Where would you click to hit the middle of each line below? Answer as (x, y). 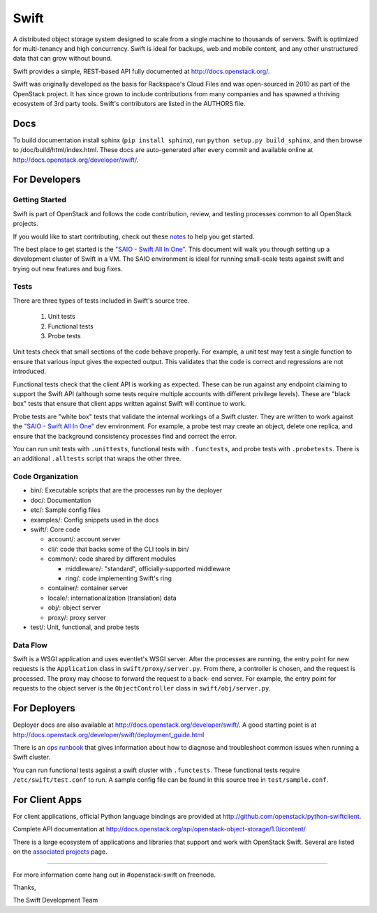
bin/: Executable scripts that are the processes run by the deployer (126, 490)
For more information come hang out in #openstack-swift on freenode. (114, 875)
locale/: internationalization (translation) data (112, 598)
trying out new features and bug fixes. (68, 269)
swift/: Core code (55, 529)
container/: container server (88, 588)
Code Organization (45, 476)
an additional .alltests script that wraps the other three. (97, 459)
